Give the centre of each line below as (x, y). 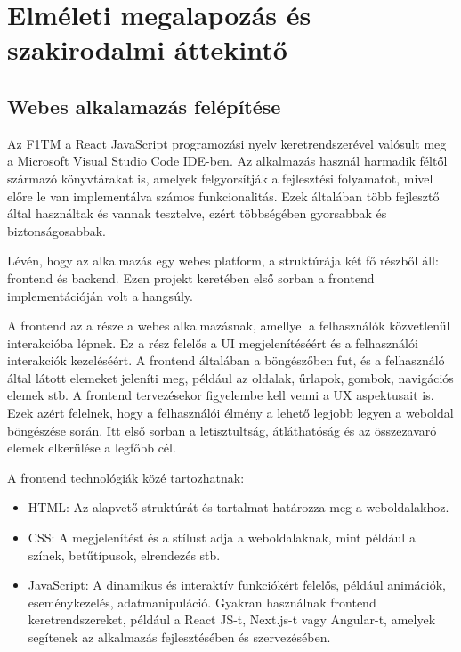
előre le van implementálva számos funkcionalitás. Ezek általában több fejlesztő (223, 196)
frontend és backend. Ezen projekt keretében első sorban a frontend (191, 277)
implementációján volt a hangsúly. (100, 295)
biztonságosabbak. (57, 230)
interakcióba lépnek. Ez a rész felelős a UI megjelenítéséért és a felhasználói (213, 342)
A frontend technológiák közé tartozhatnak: (126, 477)
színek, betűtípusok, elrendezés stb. (124, 554)
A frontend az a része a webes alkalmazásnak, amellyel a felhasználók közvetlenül (229, 326)
